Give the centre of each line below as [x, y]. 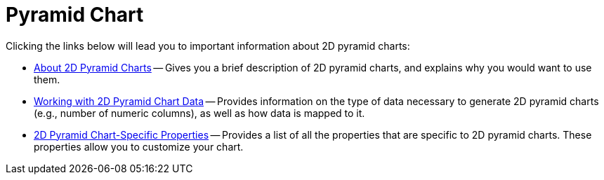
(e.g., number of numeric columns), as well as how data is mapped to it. [199, 113]
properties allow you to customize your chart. [139, 146]
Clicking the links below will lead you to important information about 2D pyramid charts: [208, 46]
